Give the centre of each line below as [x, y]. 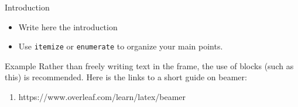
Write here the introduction [68, 26]
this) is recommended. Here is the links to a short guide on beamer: [126, 77]
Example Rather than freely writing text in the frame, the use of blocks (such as [149, 65]
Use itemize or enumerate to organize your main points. [121, 46]
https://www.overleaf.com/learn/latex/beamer [102, 97]
